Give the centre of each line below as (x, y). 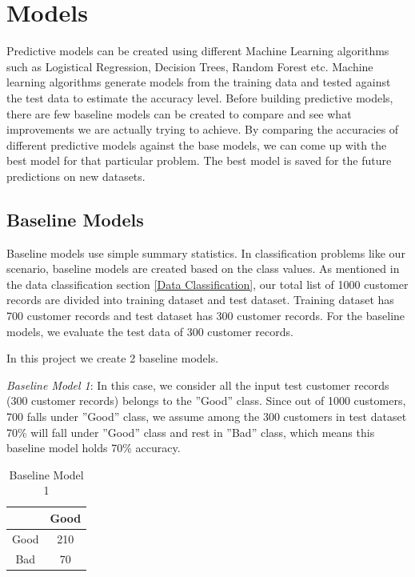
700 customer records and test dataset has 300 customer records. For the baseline (206, 316)
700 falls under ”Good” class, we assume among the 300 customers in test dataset (207, 417)
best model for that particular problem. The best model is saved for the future (199, 160)
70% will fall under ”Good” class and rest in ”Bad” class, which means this (191, 432)
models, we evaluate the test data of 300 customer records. (150, 331)
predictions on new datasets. (76, 176)
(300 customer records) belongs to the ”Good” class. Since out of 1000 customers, (206, 401)
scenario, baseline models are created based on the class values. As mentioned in (203, 268)
